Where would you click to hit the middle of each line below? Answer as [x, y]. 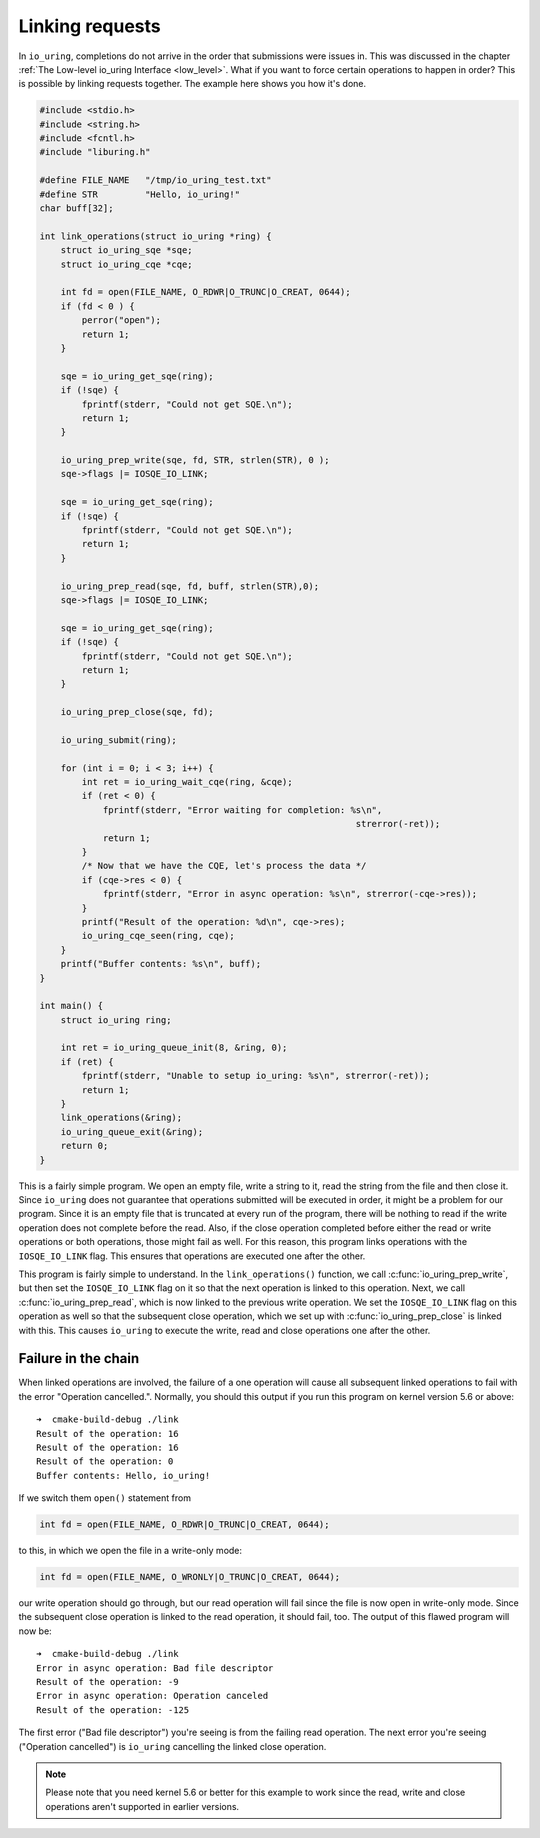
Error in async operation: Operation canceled [152, 1696]
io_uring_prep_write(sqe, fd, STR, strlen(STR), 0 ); [195, 460]
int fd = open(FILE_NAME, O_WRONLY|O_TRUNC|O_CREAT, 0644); [190, 1577]
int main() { [71, 1006]
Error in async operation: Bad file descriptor [155, 1668]
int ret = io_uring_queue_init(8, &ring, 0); [174, 1048]
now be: [35, 1631]
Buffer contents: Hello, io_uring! [123, 1475]
